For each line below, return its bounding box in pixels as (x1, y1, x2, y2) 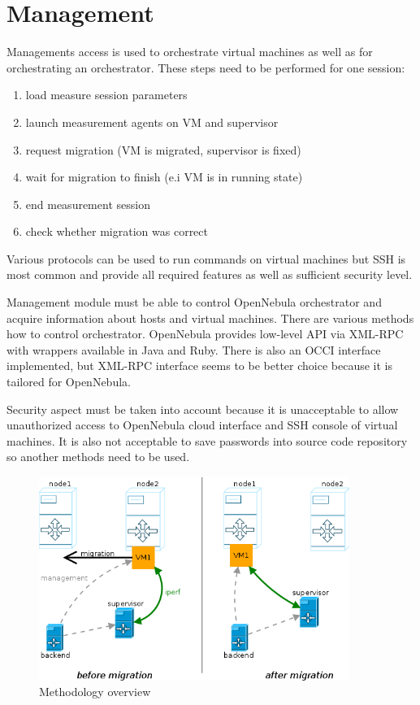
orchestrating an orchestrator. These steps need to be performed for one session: (6, 59, 405, 76)
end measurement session (25, 195, 150, 212)
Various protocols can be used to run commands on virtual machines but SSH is (6, 250, 406, 267)
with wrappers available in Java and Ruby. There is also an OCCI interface (6, 341, 381, 358)
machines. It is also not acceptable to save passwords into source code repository (6, 432, 408, 449)
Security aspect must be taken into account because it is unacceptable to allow (6, 400, 399, 417)
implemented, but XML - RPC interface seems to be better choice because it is (6, 357, 392, 374)
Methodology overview (39, 683, 151, 700)
